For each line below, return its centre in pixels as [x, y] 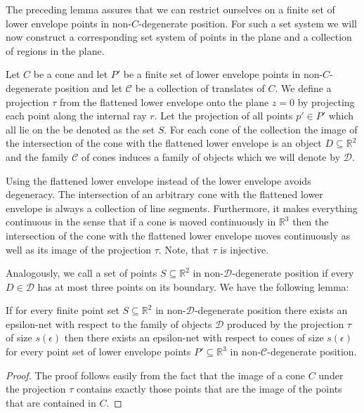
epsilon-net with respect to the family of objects [109, 323]
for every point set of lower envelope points [98, 352]
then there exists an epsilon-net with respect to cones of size [194, 337]
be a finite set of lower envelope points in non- [223, 74]
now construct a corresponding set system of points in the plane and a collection [179, 37]
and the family [37, 156]
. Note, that [184, 249]
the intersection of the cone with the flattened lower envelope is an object [164, 143]
